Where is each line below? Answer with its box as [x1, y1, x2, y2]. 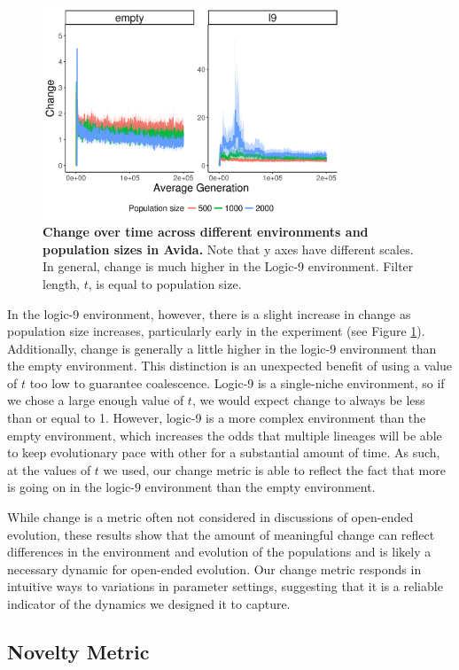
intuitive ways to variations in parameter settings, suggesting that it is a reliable [7, 577, 443, 596]
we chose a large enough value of [7, 391, 184, 409]
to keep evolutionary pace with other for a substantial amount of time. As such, [7, 443, 440, 462]
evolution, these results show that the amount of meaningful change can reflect [7, 525, 435, 543]
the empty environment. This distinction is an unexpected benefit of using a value [7, 356, 453, 375]
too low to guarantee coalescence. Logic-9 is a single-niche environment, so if [29, 373, 445, 392]
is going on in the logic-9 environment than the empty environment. [7, 478, 376, 496]
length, [43, 274, 81, 292]
